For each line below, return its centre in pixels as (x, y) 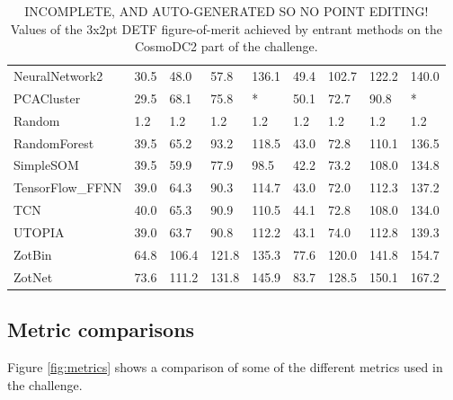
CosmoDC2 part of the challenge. (226, 46)
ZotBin (33, 254)
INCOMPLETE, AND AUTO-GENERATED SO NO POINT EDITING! (226, 11)
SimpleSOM (46, 165)
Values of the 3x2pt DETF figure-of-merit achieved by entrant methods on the (226, 28)
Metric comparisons (101, 329)
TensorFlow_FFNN (68, 187)
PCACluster (47, 98)
